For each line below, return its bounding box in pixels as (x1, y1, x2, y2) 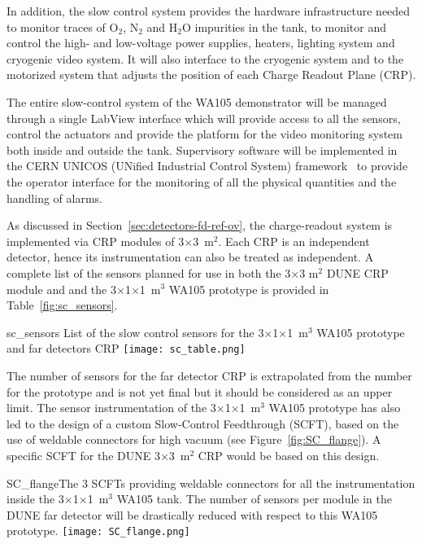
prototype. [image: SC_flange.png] (7, 522, 190, 539)
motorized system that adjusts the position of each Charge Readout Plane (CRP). (7, 66, 416, 83)
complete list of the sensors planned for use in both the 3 (7, 264, 291, 281)
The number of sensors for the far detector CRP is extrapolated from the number (7, 366, 412, 384)
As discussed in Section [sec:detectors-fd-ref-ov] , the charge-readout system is (7, 217, 393, 234)
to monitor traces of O (7, 18, 119, 35)
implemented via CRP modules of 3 (7, 232, 185, 249)
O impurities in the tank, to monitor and (181, 18, 386, 35)
